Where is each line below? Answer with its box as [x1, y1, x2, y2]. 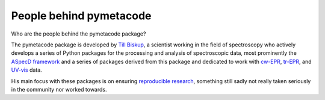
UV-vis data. [11, 66, 42, 73]
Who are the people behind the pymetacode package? [11, 30, 146, 37]
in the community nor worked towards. [11, 86, 108, 93]
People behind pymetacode [11, 9, 152, 22]
